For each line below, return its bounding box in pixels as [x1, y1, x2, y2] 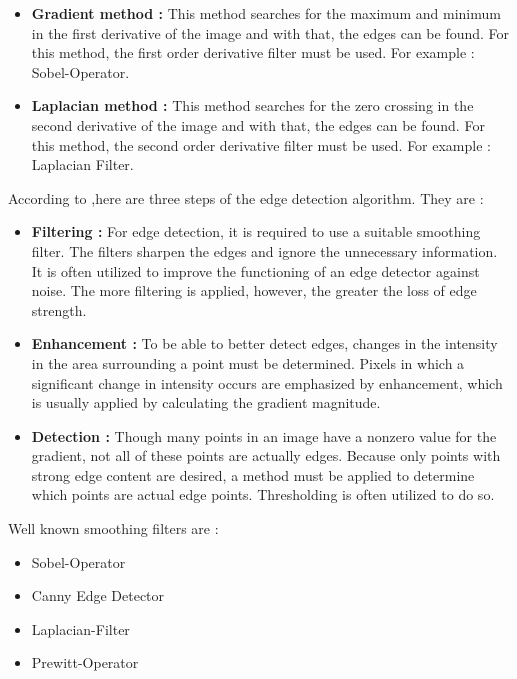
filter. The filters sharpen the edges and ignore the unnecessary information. [31, 240, 498, 261]
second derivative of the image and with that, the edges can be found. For [31, 114, 485, 135]
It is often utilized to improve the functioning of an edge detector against [31, 260, 480, 281]
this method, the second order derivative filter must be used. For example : [31, 134, 491, 155]
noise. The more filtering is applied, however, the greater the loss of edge [31, 280, 477, 301]
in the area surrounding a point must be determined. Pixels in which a [31, 352, 465, 373]
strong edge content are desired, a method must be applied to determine [31, 464, 475, 485]
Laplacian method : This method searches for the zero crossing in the [31, 95, 474, 116]
